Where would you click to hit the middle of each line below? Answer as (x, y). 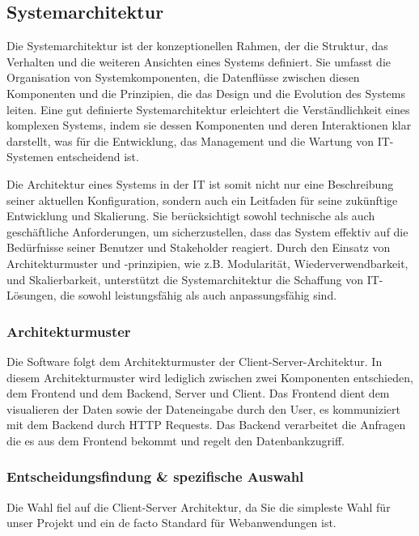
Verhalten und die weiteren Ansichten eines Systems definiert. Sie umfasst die (199, 61)
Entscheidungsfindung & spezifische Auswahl (155, 476)
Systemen (30, 157)
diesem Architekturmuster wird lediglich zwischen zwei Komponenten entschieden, (210, 377)
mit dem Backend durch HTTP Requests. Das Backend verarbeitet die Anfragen (206, 425)
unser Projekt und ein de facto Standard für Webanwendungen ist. (171, 523)
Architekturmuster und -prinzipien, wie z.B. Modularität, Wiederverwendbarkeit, (207, 263)
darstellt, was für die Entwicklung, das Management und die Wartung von (190, 140)
